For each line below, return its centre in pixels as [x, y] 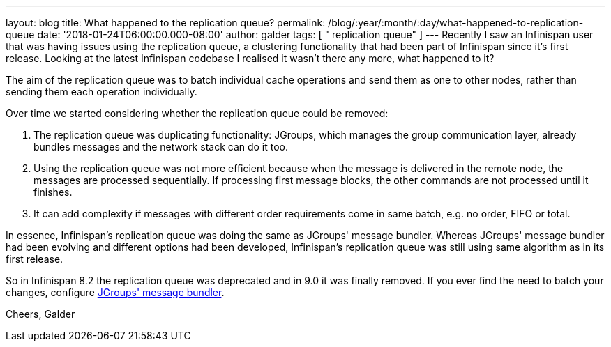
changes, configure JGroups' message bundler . [115, 292]
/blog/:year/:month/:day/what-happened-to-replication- [456, 23]
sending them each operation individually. [101, 92]
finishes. [53, 192]
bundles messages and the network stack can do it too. [161, 147]
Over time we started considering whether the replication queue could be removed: [197, 113]
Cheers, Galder [40, 314]
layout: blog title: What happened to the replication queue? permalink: [166, 23]
